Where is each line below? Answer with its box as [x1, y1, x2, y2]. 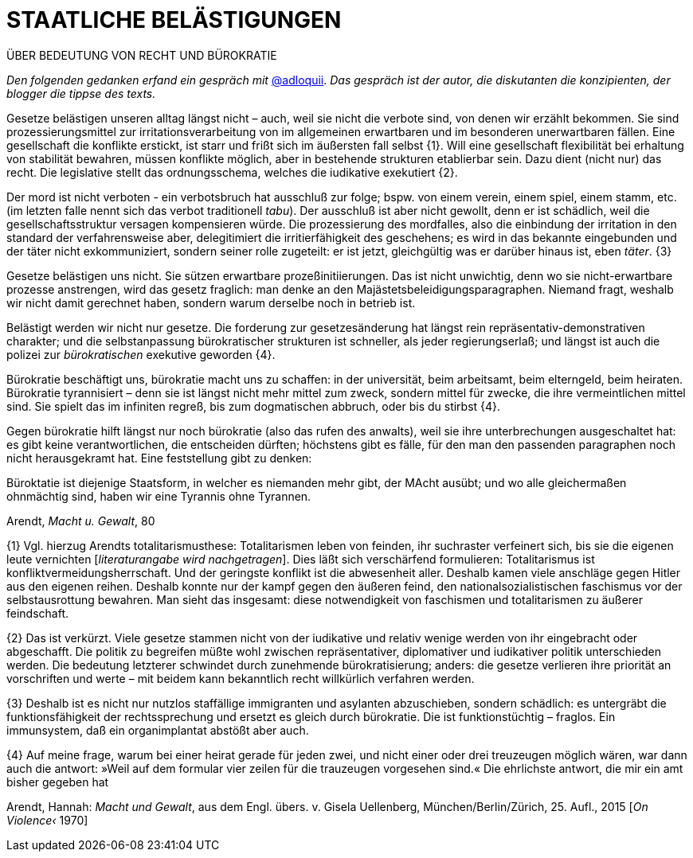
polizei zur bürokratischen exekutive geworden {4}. [6, 347, 276, 361]
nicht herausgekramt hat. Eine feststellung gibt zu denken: [6, 450, 312, 465]
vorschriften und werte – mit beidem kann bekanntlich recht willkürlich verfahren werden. [6, 671, 475, 685]
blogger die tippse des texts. [6, 86, 156, 100]
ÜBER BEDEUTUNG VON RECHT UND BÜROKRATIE [6, 48, 277, 62]
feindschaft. [6, 606, 69, 620]
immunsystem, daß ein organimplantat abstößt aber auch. [6, 723, 309, 737]
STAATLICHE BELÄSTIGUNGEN [6, 6, 342, 33]
